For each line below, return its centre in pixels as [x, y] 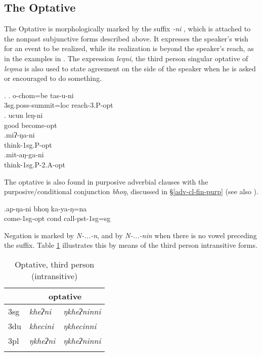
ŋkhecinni [80, 326]
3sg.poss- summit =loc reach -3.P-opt [59, 105]
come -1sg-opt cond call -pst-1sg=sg [57, 218]
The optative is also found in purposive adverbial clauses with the [106, 181]
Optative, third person [55, 264]
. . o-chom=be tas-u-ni [39, 95]
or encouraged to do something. [53, 78]
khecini [41, 326]
